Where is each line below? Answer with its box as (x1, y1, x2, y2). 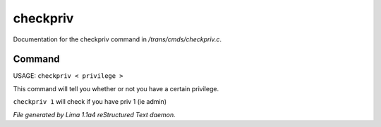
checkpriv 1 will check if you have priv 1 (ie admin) (13, 98, 167, 106)
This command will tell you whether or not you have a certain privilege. (13, 84, 219, 93)
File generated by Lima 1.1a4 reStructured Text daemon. (13, 110, 176, 119)
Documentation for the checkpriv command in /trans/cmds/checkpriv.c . (13, 35, 222, 44)
